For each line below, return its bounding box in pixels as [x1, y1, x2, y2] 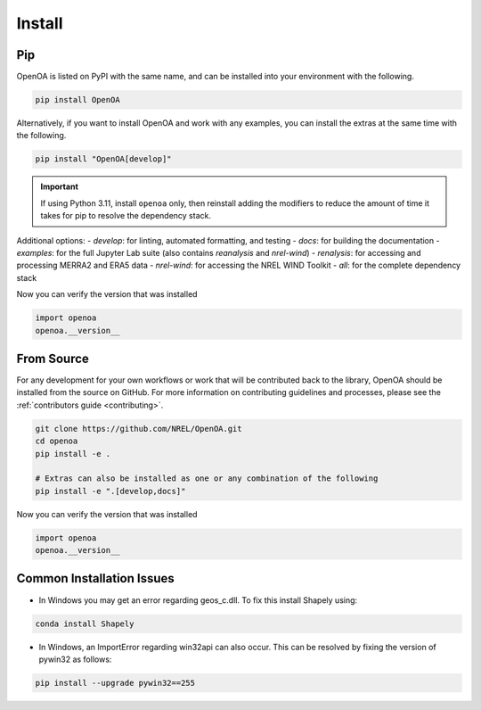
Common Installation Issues [16, 571, 175, 586]
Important [40, 181, 79, 192]
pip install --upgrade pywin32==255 [35, 678, 196, 688]
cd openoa [35, 436, 78, 446]
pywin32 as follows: [38, 654, 112, 665]
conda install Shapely [35, 618, 135, 629]
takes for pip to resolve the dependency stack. [40, 211, 211, 221]
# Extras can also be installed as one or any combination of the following [35, 474, 379, 483]
